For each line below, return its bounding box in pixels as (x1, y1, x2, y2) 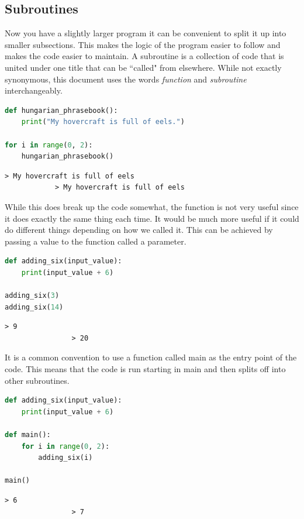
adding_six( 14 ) (5, 303, 64, 311)
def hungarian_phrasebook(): (5, 106, 118, 115)
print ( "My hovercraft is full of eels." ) (21, 118, 185, 126)
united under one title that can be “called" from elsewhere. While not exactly (5, 61, 282, 73)
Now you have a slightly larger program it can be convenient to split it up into (5, 27, 286, 39)
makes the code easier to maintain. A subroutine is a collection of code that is (5, 50, 284, 62)
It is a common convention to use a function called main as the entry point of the (5, 351, 297, 363)
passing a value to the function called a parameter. (5, 235, 186, 247)
